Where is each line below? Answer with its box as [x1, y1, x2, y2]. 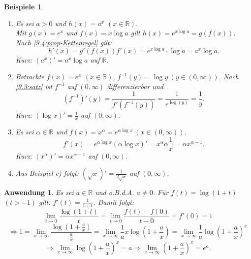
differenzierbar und [107, 81, 163, 91]
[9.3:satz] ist [15, 81, 53, 91]
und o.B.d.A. [95, 187, 134, 197]
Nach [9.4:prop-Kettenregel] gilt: [15, 37, 112, 47]
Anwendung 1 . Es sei [4, 187, 74, 197]
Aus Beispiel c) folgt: [15, 168, 79, 178]
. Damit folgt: [93, 196, 134, 207]
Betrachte [15, 71, 44, 82]
